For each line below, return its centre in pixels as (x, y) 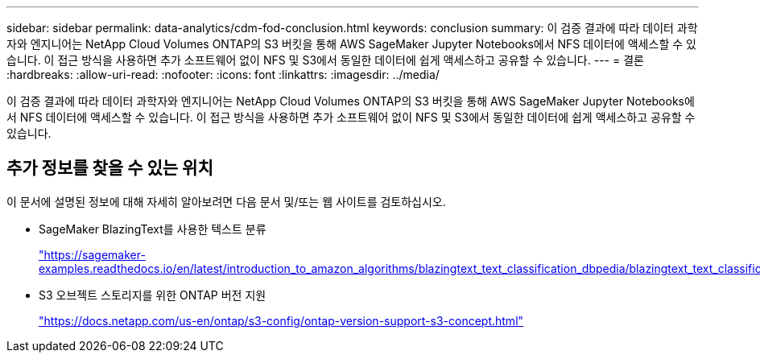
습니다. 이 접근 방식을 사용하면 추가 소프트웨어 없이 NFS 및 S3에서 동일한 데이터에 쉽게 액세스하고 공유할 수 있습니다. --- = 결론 (325, 60)
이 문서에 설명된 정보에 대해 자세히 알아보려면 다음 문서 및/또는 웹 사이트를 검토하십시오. (226, 201)
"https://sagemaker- (92, 254)
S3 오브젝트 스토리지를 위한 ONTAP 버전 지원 (153, 295)
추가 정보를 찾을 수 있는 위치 (110, 168)
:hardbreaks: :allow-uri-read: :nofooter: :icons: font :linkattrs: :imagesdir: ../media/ (223, 74)
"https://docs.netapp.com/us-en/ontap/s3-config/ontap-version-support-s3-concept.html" (281, 320)
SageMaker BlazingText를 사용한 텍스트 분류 (153, 229)
